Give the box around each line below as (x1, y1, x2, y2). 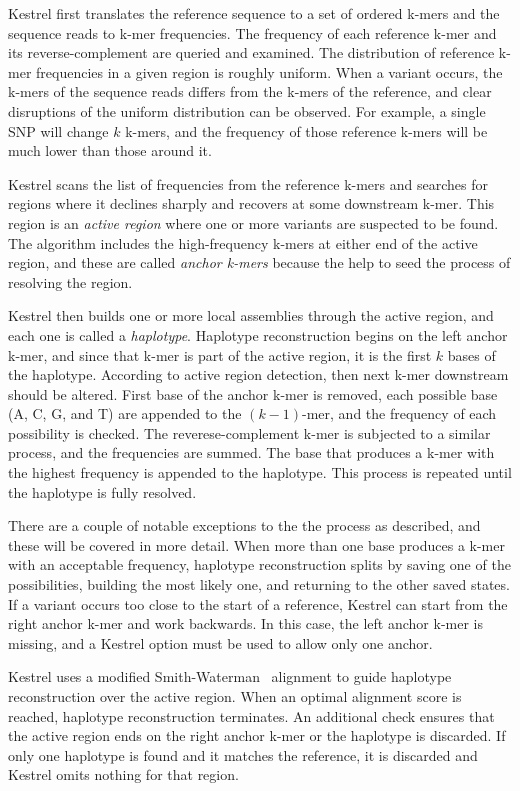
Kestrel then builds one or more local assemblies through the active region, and (8, 305, 494, 326)
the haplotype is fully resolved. (8, 481, 197, 502)
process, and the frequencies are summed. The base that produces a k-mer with (8, 442, 495, 463)
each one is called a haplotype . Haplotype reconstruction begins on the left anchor (8, 324, 508, 345)
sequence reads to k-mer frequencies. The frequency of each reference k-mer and (8, 22, 497, 43)
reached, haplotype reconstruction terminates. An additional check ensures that (8, 705, 495, 726)
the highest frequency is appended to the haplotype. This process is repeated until (8, 462, 512, 483)
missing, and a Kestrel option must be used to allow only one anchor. (8, 632, 433, 653)
